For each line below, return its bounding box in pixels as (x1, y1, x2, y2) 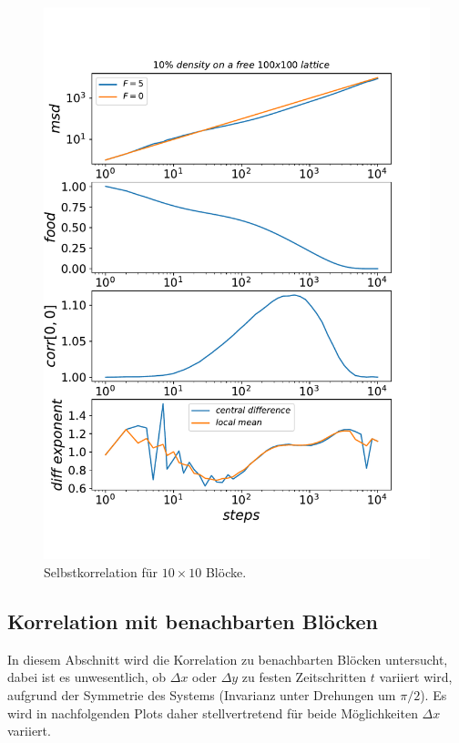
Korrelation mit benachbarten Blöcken (7, 606, 378, 635)
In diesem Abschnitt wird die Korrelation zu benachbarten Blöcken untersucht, (7, 649, 448, 668)
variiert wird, (379, 667, 453, 687)
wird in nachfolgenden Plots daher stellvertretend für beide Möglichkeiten (7, 703, 418, 722)
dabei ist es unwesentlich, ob (7, 667, 167, 687)
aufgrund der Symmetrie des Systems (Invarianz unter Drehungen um (7, 685, 396, 704)
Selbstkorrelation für (44, 562, 158, 581)
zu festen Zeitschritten (241, 667, 367, 687)
